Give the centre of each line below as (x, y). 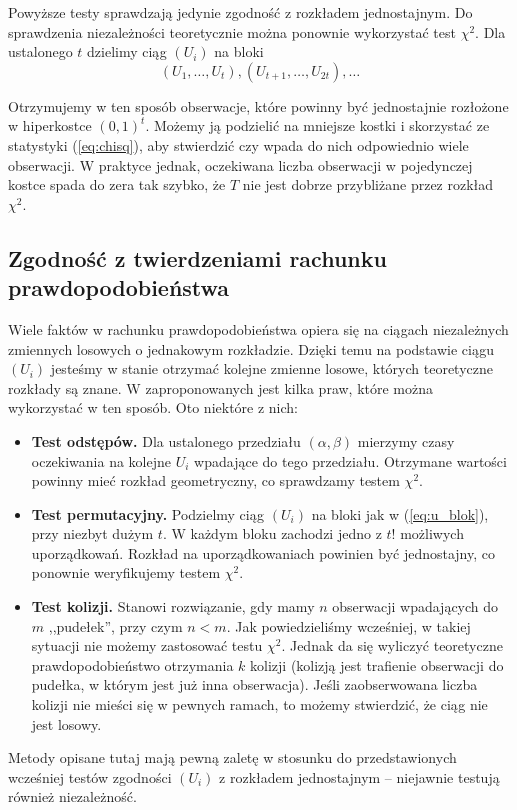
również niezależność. (72, 796)
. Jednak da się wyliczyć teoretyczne (392, 645)
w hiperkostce (50, 125)
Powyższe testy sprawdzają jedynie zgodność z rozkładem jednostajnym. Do (240, 12)
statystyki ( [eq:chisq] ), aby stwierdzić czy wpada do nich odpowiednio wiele (238, 144)
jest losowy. (66, 723)
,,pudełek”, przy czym (115, 625)
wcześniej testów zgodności (90, 776)
